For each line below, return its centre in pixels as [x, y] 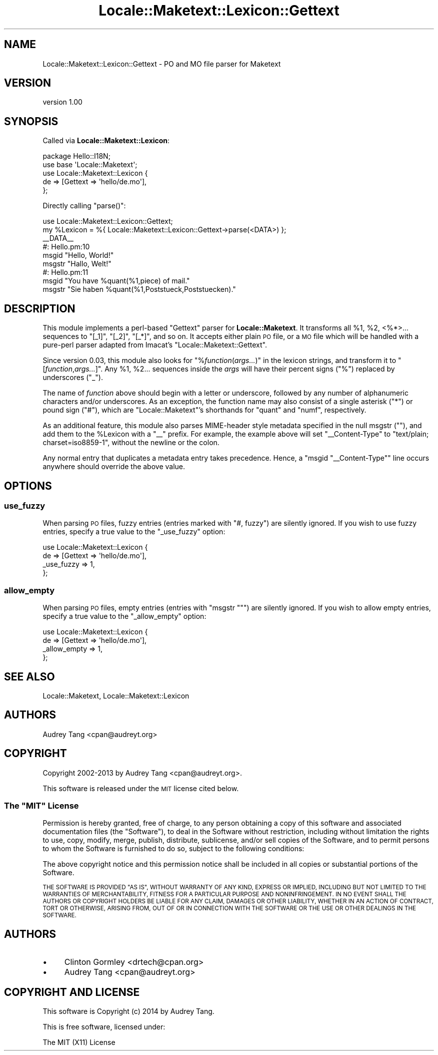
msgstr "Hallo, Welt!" [77, 264]
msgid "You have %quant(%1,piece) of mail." [116, 281]
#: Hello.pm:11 [65, 272]
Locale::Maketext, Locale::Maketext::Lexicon [116, 695]
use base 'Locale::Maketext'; [90, 165]
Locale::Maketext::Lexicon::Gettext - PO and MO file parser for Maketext [162, 64]
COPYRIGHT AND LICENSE [72, 992]
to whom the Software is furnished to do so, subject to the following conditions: [173, 849]
